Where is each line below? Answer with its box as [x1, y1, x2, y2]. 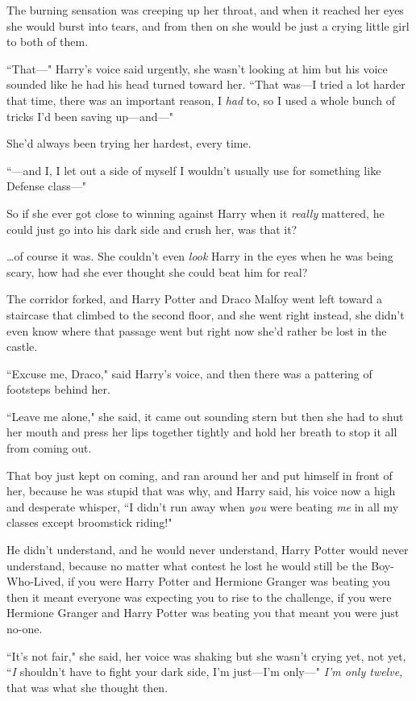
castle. [6, 338, 38, 355]
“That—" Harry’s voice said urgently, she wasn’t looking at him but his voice [6, 60, 388, 77]
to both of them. [6, 33, 89, 50]
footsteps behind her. [6, 381, 110, 398]
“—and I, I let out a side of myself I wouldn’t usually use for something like [6, 161, 381, 178]
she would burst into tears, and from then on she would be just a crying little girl [6, 17, 410, 34]
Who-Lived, [6, 573, 64, 590]
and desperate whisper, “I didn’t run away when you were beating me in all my [6, 498, 399, 515]
